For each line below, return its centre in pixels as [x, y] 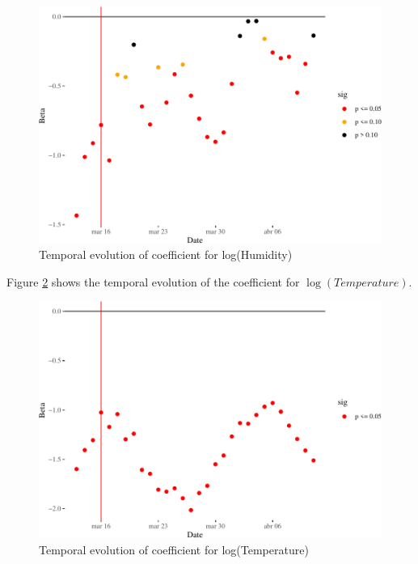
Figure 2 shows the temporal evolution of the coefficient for [153, 281]
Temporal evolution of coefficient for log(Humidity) [166, 254]
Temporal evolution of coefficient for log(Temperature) [174, 549]
